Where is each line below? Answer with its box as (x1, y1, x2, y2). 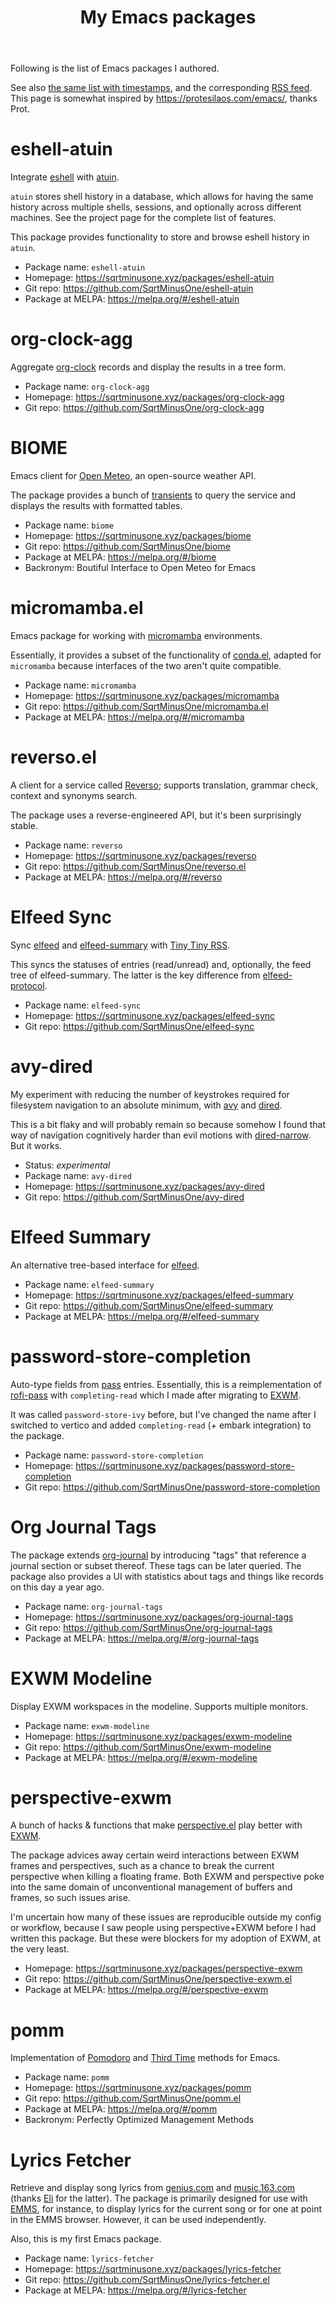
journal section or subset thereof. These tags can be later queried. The (10, 1559, 302, 1571)
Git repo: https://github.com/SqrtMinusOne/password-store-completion (24, 1481, 321, 1493)
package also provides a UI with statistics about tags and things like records (10, 1570, 324, 1582)
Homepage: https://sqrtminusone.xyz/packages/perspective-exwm (24, 1962, 303, 1975)
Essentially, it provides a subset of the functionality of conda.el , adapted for (10, 649, 322, 661)
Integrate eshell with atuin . (10, 171, 120, 183)
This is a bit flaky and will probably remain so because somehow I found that (10, 1118, 326, 1130)
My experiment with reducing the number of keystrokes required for (10, 1088, 290, 1100)
